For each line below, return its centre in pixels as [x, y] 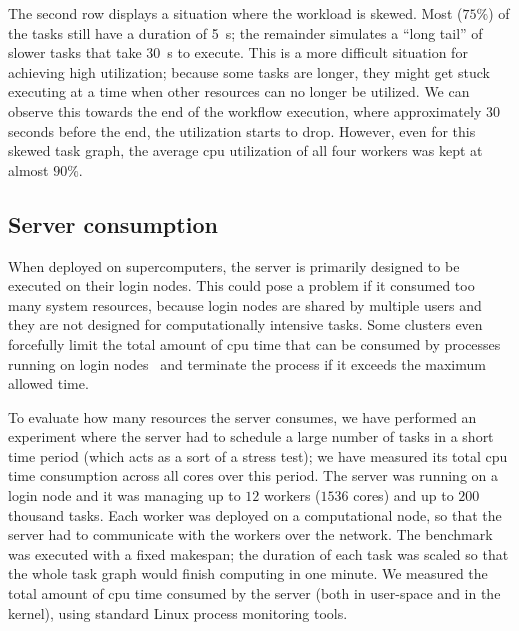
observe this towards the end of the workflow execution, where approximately [245, 110]
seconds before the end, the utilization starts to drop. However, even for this [242, 130]
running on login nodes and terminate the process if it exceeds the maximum [247, 363]
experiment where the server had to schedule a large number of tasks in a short [251, 436]
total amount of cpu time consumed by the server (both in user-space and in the [254, 593]
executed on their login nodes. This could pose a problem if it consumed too [241, 285]
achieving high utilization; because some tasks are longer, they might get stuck [249, 71]
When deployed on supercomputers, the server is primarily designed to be [234, 265]
